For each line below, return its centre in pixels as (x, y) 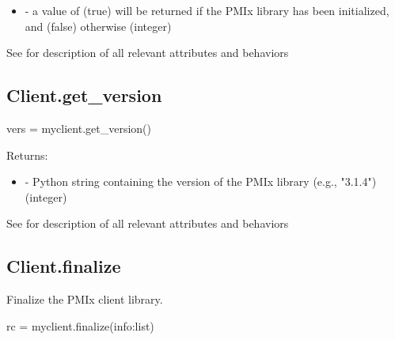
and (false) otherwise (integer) (98, 26)
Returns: (27, 155)
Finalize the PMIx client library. (85, 299)
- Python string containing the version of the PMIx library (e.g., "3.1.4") (201, 181)
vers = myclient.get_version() (79, 128)
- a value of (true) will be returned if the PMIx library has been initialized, (207, 10)
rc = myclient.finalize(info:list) (80, 325)
